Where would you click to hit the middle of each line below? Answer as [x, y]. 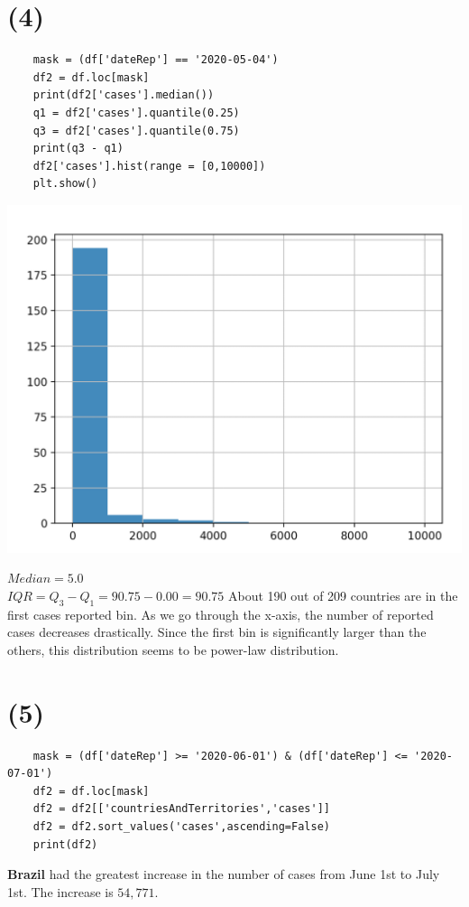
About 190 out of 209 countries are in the [343, 595]
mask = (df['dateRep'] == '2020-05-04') [156, 60]
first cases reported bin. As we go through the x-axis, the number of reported [221, 614]
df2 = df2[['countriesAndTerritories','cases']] [181, 809]
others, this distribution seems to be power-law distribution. [173, 649]
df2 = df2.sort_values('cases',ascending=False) [181, 827]
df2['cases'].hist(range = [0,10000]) [149, 166]
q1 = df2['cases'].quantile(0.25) [136, 112]
